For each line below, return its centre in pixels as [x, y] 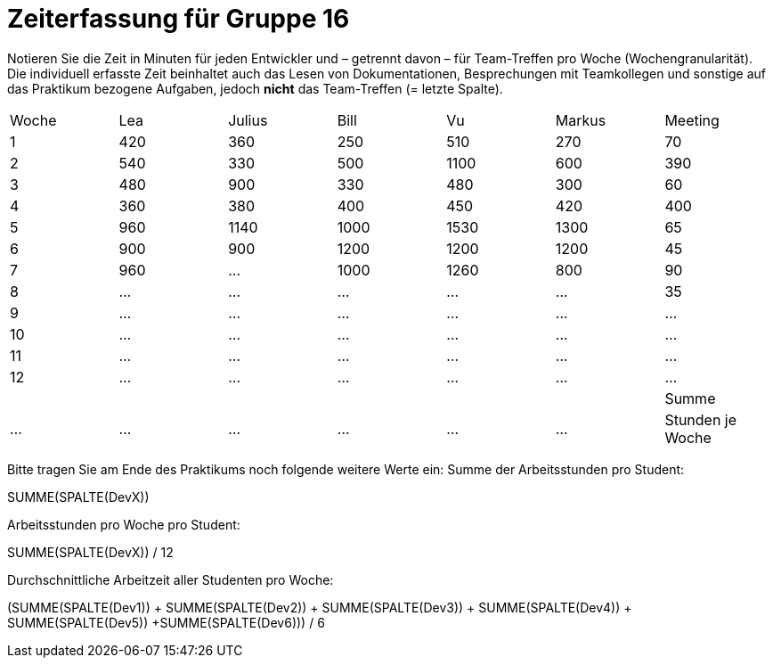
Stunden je [701, 419]
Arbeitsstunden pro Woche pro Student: [124, 524]
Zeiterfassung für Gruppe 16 [179, 19]
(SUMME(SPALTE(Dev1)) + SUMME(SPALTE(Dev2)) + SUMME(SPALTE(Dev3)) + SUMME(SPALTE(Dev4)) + [320, 607]
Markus [581, 120]
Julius [248, 120]
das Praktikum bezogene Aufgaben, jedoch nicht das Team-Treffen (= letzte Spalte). [255, 88]
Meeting [692, 120]
